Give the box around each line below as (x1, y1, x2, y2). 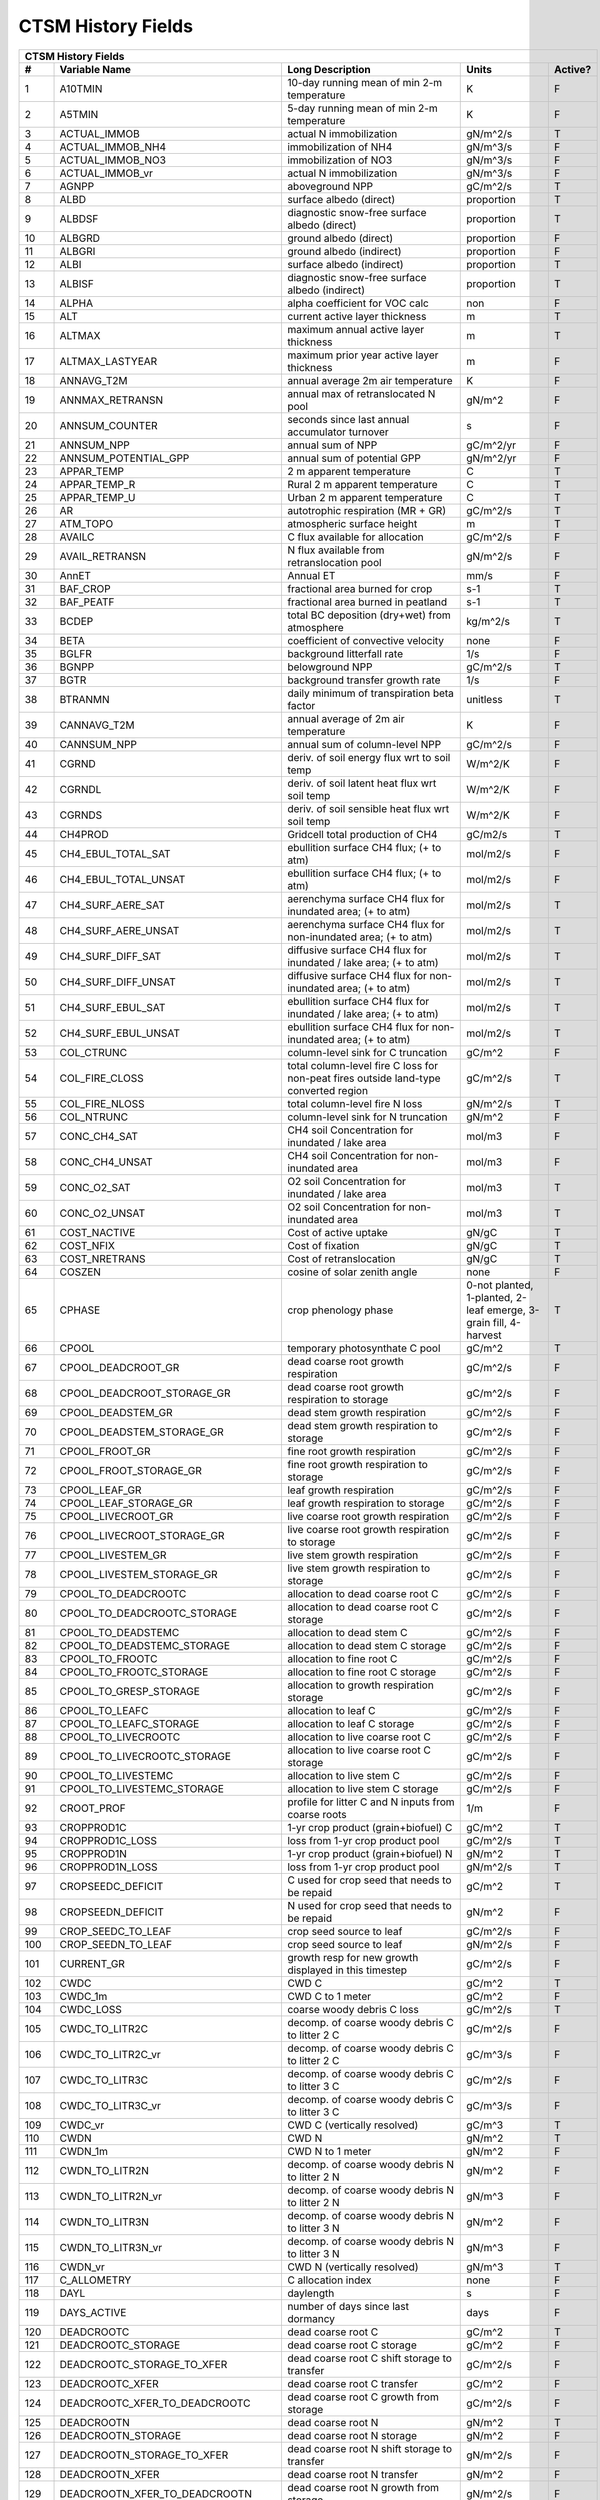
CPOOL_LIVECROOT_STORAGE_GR (59, 1528, 225, 1542)
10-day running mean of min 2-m (286, 75, 443, 89)
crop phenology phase (286, 1303, 394, 1317)
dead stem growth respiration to (286, 1418, 439, 1432)
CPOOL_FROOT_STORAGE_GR (59, 1463, 202, 1477)
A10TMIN (59, 81, 103, 95)
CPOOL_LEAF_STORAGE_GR (59, 1496, 194, 1510)
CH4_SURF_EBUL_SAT (59, 1000, 166, 1014)
